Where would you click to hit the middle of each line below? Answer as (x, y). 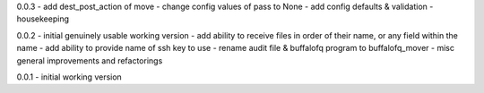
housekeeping (43, 19)
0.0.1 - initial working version (69, 77)
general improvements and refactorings (90, 60)
